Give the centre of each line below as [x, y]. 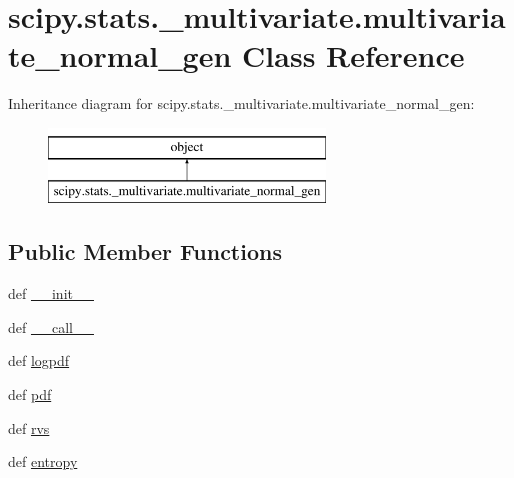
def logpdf [39, 360]
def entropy [43, 461]
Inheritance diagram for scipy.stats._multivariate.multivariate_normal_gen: [241, 103]
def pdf [30, 394]
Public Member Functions [145, 251]
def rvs [29, 427]
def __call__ [51, 326]
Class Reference [353, 55]
